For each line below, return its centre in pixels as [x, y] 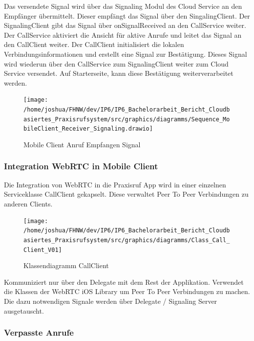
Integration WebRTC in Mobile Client [81, 166]
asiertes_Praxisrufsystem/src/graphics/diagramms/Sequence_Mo [127, 119]
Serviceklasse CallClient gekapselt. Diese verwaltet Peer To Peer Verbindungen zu [126, 194]
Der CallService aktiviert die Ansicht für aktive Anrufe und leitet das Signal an [123, 34]
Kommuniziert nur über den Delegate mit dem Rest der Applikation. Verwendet [124, 282]
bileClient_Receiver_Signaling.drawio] [88, 129]
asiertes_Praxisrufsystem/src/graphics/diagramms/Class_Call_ [127, 240]
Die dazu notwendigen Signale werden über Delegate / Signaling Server [111, 301]
